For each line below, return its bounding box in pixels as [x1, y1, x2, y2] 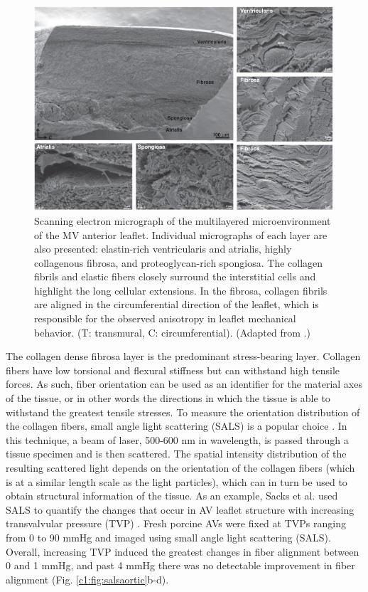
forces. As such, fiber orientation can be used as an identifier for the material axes [6, 376, 362, 391]
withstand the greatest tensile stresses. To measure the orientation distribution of [6, 404, 360, 419]
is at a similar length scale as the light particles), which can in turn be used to [6, 474, 347, 489]
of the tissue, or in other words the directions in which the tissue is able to [6, 391, 330, 406]
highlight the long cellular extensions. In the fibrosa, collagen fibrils [34, 282, 328, 297]
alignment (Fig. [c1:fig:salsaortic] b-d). [6, 571, 169, 586]
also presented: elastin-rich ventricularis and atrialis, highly [34, 241, 292, 256]
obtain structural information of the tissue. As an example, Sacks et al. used [6, 488, 338, 503]
